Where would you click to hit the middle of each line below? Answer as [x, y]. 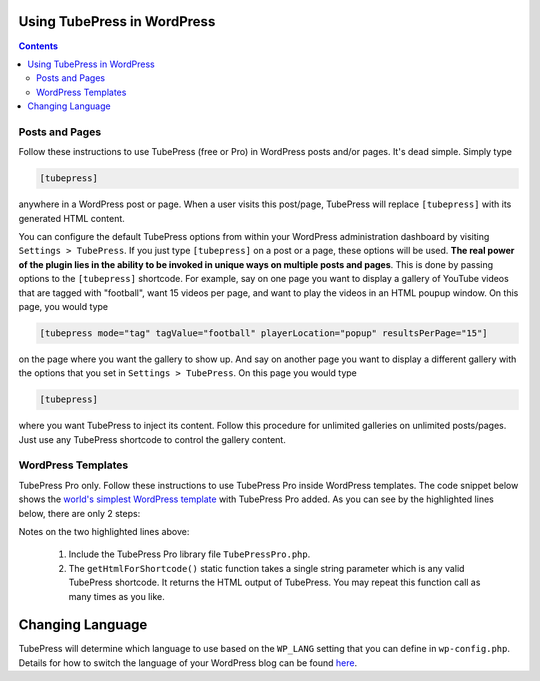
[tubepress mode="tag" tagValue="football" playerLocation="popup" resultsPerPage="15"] [264, 333]
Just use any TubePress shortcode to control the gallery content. [152, 439]
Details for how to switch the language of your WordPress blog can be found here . [188, 662]
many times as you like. [116, 596]
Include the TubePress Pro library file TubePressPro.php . [189, 554]
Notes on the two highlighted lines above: [104, 531]
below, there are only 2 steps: [79, 513]
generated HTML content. [71, 218]
